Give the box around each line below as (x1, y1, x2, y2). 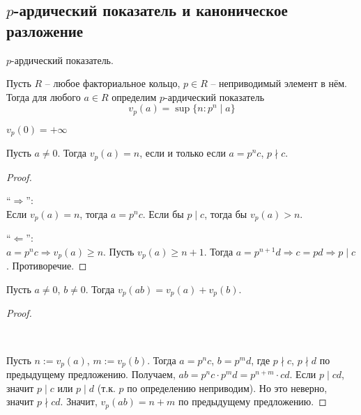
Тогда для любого (6, 89, 81, 104)
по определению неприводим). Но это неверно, (127, 380, 328, 395)
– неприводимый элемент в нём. (210, 76, 347, 91)
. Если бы (142, 206, 184, 221)
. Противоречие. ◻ (6, 258, 87, 273)
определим (112, 89, 157, 104)
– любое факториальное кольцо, (45, 76, 180, 91)
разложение (6, 19, 84, 41)
